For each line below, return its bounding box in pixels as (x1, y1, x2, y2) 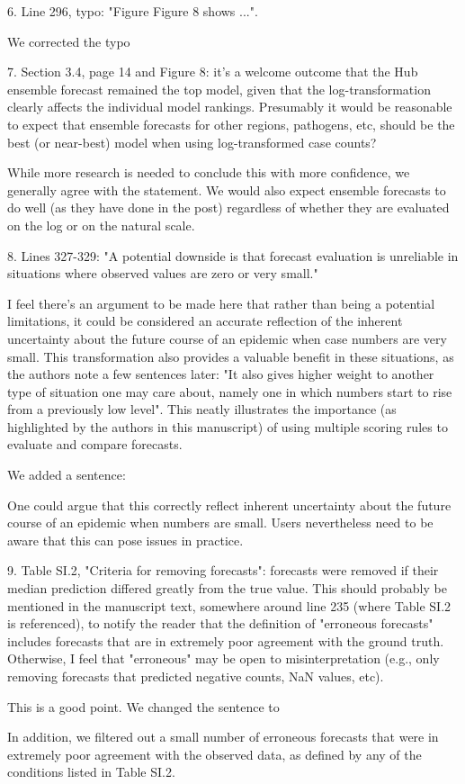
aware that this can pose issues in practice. (7, 530, 244, 549)
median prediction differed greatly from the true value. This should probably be (7, 579, 447, 598)
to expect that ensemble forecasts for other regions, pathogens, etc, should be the (7, 114, 455, 133)
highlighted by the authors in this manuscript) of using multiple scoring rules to (7, 417, 448, 436)
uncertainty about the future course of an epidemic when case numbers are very (7, 329, 447, 347)
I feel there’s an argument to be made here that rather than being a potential (7, 293, 435, 312)
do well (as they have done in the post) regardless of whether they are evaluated (7, 198, 450, 217)
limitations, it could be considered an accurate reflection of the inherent (7, 311, 403, 330)
